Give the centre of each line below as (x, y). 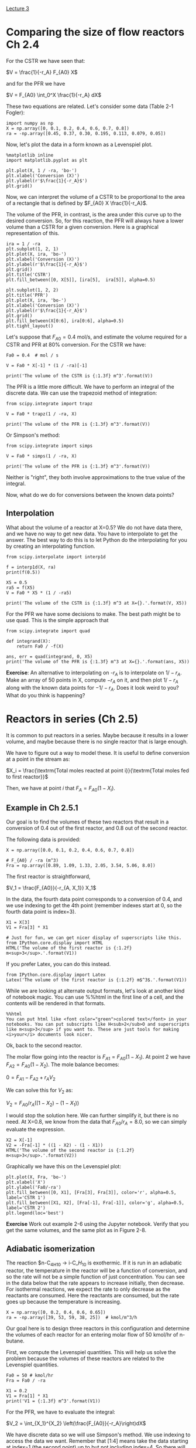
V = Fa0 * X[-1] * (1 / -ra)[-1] (47, 365)
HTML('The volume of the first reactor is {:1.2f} (69, 948)
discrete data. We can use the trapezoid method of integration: (82, 393)
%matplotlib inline (30, 155)
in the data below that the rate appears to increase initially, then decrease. (95, 1283)
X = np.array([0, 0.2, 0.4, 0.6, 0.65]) (56, 1312)
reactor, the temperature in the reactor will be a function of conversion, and (97, 1270)
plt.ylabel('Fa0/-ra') (34, 1188)
